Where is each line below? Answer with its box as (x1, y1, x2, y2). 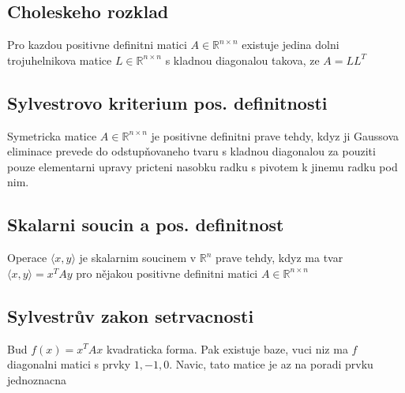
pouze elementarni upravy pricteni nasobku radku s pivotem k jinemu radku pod (7, 158, 398, 174)
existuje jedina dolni (242, 36, 339, 53)
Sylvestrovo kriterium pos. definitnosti (7, 90, 328, 114)
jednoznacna (7, 371, 67, 387)
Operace (7, 249, 47, 266)
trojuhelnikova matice (7, 51, 112, 68)
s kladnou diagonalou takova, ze (165, 51, 320, 68)
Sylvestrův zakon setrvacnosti (7, 303, 254, 327)
